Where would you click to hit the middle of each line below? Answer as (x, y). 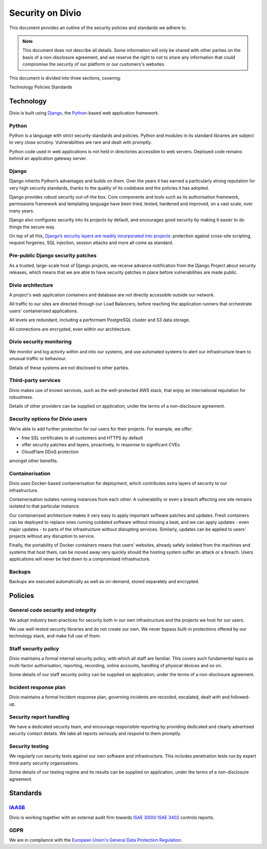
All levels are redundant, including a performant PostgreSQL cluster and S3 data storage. (100, 320)
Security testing (29, 746)
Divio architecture (31, 285)
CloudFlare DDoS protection (50, 452)
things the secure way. (32, 227)
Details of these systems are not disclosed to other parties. (69, 368)
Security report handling (39, 717)
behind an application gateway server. (48, 159)
